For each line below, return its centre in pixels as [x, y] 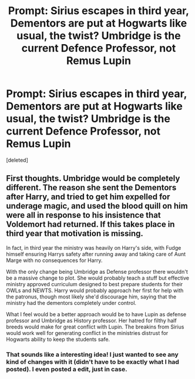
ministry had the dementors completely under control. [71, 303]
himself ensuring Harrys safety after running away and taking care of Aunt [96, 254]
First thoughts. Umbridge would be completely [93, 178]
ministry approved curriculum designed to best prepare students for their [95, 284]
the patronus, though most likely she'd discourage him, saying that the [91, 296]
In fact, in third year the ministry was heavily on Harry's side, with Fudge [94, 247]
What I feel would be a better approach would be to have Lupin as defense [96, 314]
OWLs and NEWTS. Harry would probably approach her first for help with [95, 290]
